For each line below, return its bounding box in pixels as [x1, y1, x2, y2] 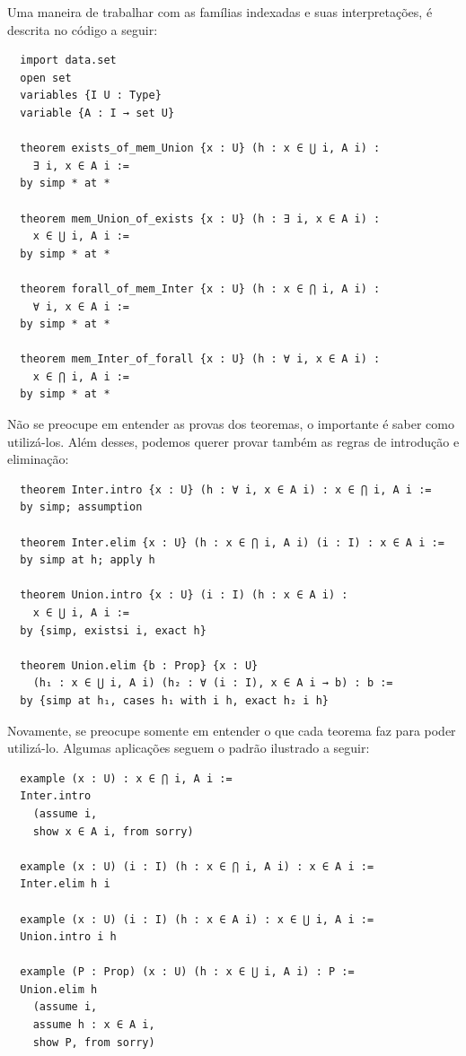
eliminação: [7, 449, 69, 468]
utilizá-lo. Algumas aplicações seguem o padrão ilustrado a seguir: [7, 738, 370, 757]
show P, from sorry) [32, 1035, 155, 1049]
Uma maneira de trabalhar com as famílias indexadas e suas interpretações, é [7, 3, 433, 21]
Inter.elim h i [20, 877, 110, 891]
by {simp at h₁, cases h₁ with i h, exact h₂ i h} [20, 694, 329, 707]
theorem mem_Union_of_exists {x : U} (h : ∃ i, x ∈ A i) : [20, 212, 381, 225]
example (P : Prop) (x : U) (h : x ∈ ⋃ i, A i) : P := [20, 965, 355, 979]
